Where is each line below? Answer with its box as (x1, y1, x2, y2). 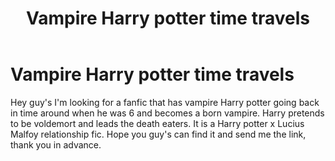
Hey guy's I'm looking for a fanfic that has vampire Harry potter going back (10, 96, 320, 108)
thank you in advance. (10, 138, 102, 151)
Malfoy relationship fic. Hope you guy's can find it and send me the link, (10, 128, 307, 140)
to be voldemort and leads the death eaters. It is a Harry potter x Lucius (10, 117, 305, 129)
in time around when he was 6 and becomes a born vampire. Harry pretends (10, 107, 325, 119)
